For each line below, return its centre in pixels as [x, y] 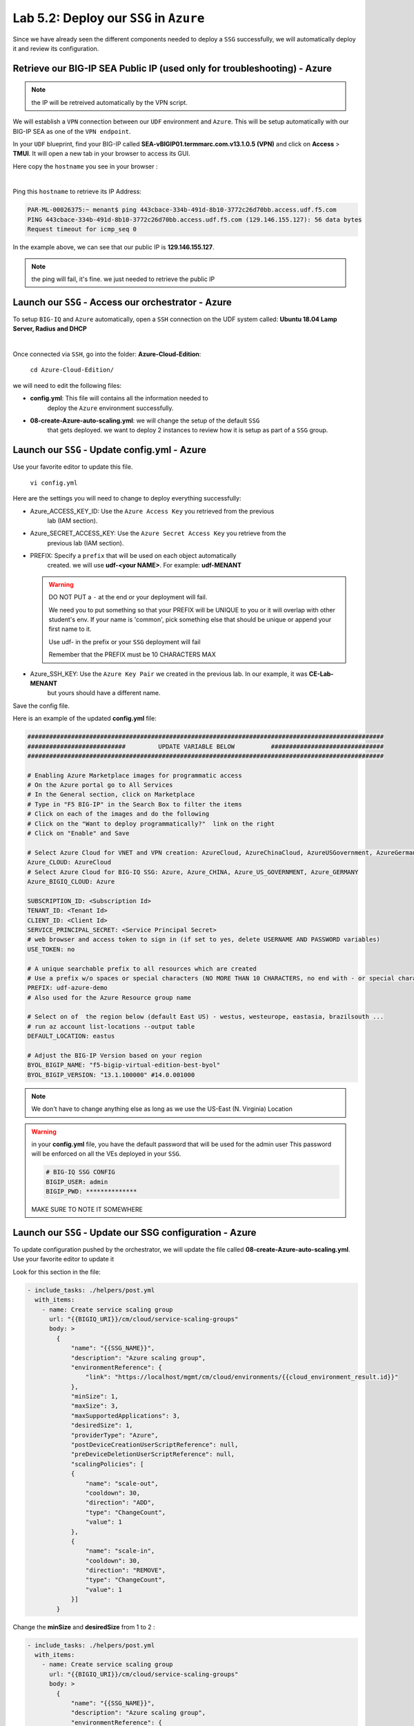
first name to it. [70, 629]
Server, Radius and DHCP [50, 329]
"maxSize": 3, [95, 1406]
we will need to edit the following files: [67, 385]
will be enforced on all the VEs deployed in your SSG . [106, 1154]
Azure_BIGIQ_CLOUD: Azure [71, 881]
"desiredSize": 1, [102, 1425]
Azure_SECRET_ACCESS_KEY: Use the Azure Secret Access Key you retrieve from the [158, 533]
